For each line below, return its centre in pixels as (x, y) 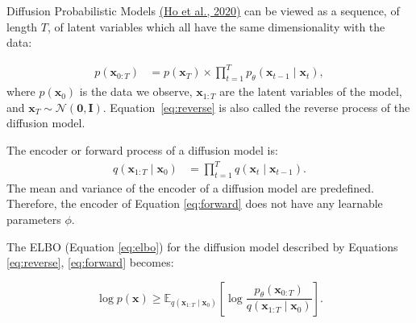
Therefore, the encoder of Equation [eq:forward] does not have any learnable (195, 203)
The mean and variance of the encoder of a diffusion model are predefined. (191, 187)
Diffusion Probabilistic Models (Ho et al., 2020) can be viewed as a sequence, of (203, 10)
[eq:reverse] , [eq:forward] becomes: (90, 262)
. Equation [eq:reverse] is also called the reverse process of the (256, 107)
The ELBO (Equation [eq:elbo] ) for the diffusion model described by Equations (202, 246)
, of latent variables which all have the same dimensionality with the (216, 26)
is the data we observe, (136, 91)
